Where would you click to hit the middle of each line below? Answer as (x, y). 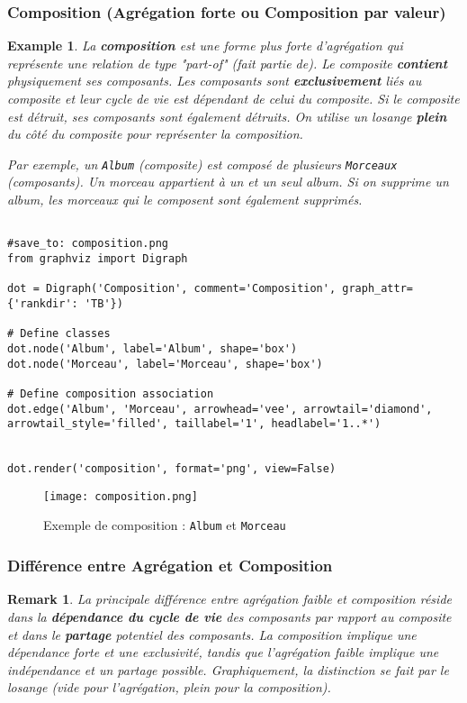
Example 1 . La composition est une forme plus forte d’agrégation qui (205, 46)
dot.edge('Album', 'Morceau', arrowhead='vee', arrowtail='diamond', (220, 409)
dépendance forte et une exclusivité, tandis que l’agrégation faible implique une (223, 652)
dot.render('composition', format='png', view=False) (172, 469)
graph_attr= (378, 289)
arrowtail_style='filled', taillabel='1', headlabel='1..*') (194, 424)
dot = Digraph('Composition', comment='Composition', (172, 289)
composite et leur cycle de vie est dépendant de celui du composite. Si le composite (233, 98)
